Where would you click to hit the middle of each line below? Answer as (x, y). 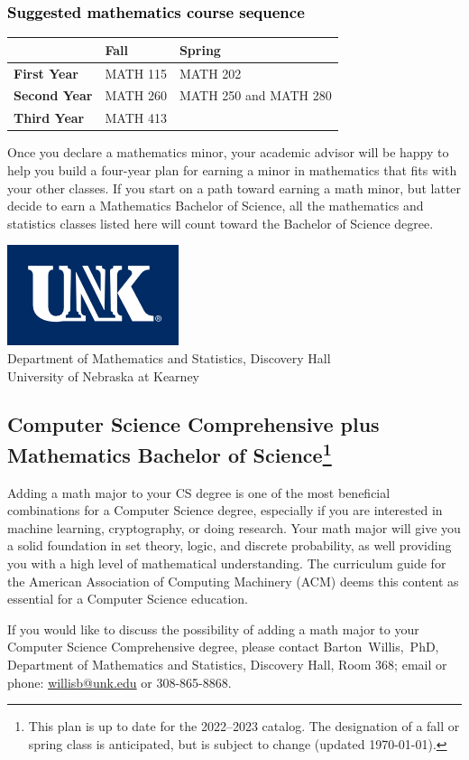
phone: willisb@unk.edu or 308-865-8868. (120, 682)
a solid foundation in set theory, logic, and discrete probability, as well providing (230, 545)
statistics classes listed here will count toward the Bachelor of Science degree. (221, 223)
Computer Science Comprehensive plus (193, 424)
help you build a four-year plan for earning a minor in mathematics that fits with (232, 169)
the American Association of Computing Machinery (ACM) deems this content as (233, 581)
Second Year (53, 95)
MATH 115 (136, 73)
